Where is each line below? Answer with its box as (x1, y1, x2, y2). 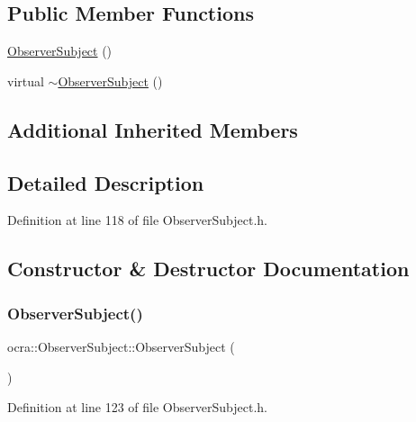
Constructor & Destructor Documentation (7, 255, 410, 283)
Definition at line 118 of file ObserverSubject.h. (7, 211, 267, 229)
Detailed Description (7, 168, 204, 196)
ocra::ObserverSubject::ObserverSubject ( (7, 337, 235, 355)
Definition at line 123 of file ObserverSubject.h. (7, 398, 267, 417)
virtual (7, 71, 44, 90)
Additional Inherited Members (7, 115, 298, 143)
